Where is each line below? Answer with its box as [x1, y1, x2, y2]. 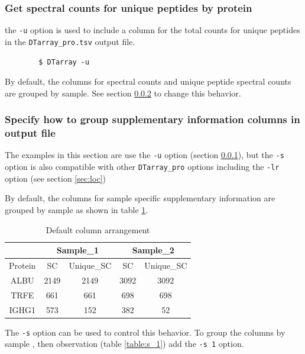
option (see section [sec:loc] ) [5, 172, 106, 184]
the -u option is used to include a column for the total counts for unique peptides [5, 24, 300, 36]
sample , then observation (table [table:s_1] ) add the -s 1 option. [5, 337, 244, 350]
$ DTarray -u [38, 57, 90, 66]
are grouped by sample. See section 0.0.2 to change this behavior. [5, 86, 241, 99]
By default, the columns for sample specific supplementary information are [5, 192, 275, 204]
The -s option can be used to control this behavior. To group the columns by [5, 326, 285, 338]
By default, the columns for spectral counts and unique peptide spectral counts [5, 75, 291, 88]
